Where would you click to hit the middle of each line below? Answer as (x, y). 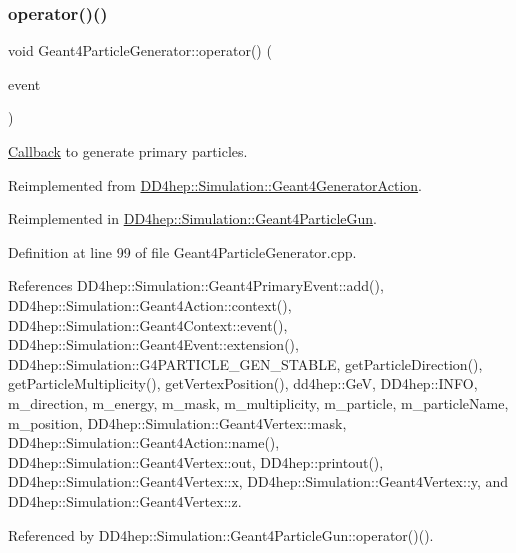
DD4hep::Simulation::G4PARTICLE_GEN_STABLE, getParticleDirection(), (245, 363)
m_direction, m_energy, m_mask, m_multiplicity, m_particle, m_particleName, (258, 402)
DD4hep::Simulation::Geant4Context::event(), (148, 324)
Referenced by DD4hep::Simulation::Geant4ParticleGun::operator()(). (221, 534)
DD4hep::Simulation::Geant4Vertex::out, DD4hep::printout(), (196, 461)
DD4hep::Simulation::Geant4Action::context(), (150, 304)
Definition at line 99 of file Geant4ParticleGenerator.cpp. (182, 251)
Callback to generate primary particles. (128, 151)
